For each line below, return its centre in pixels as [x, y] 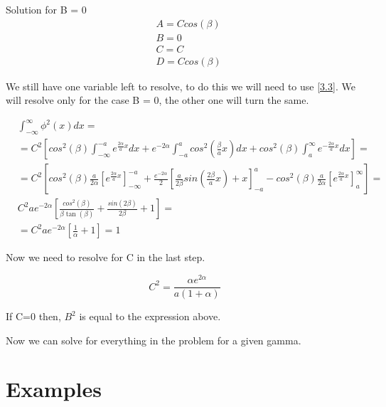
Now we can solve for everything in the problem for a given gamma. [154, 340]
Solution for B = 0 [46, 9]
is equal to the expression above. [150, 316]
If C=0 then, [33, 316]
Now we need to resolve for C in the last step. [106, 257]
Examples [54, 389]
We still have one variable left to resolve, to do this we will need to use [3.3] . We [181, 86]
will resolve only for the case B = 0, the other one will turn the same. [157, 100]
